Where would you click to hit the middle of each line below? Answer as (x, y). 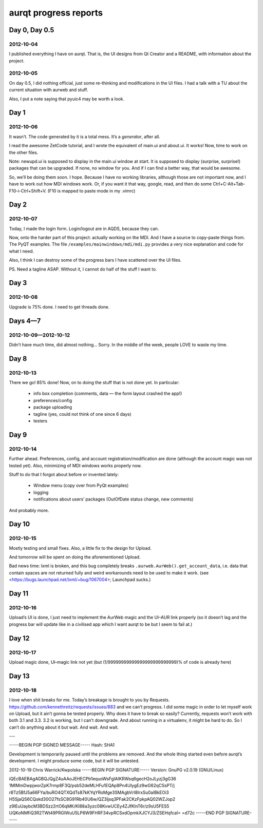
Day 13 (19, 676)
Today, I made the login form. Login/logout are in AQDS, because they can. (84, 229)
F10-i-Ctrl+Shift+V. (28, 191)
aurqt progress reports (56, 13)
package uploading (53, 407)
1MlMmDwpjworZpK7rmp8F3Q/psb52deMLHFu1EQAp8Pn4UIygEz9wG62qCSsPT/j (92, 786)
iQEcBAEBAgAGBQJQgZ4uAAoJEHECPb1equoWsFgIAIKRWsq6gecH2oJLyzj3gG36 (93, 779)
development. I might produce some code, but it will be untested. (74, 761)
